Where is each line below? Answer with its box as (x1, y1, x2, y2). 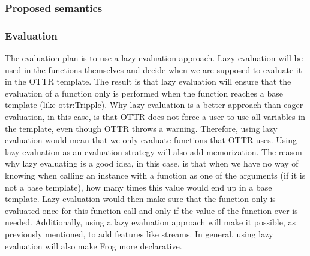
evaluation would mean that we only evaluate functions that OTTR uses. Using (5, 134, 297, 146)
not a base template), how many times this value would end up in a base (5, 180, 272, 193)
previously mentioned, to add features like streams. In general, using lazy (5, 227, 273, 240)
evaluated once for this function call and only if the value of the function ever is (5, 204, 298, 216)
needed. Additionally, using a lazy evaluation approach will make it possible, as (5, 216, 296, 228)
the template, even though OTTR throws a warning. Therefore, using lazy (5, 122, 278, 134)
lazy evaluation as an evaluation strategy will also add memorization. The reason (5, 145, 302, 158)
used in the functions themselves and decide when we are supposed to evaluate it (5, 63, 302, 76)
